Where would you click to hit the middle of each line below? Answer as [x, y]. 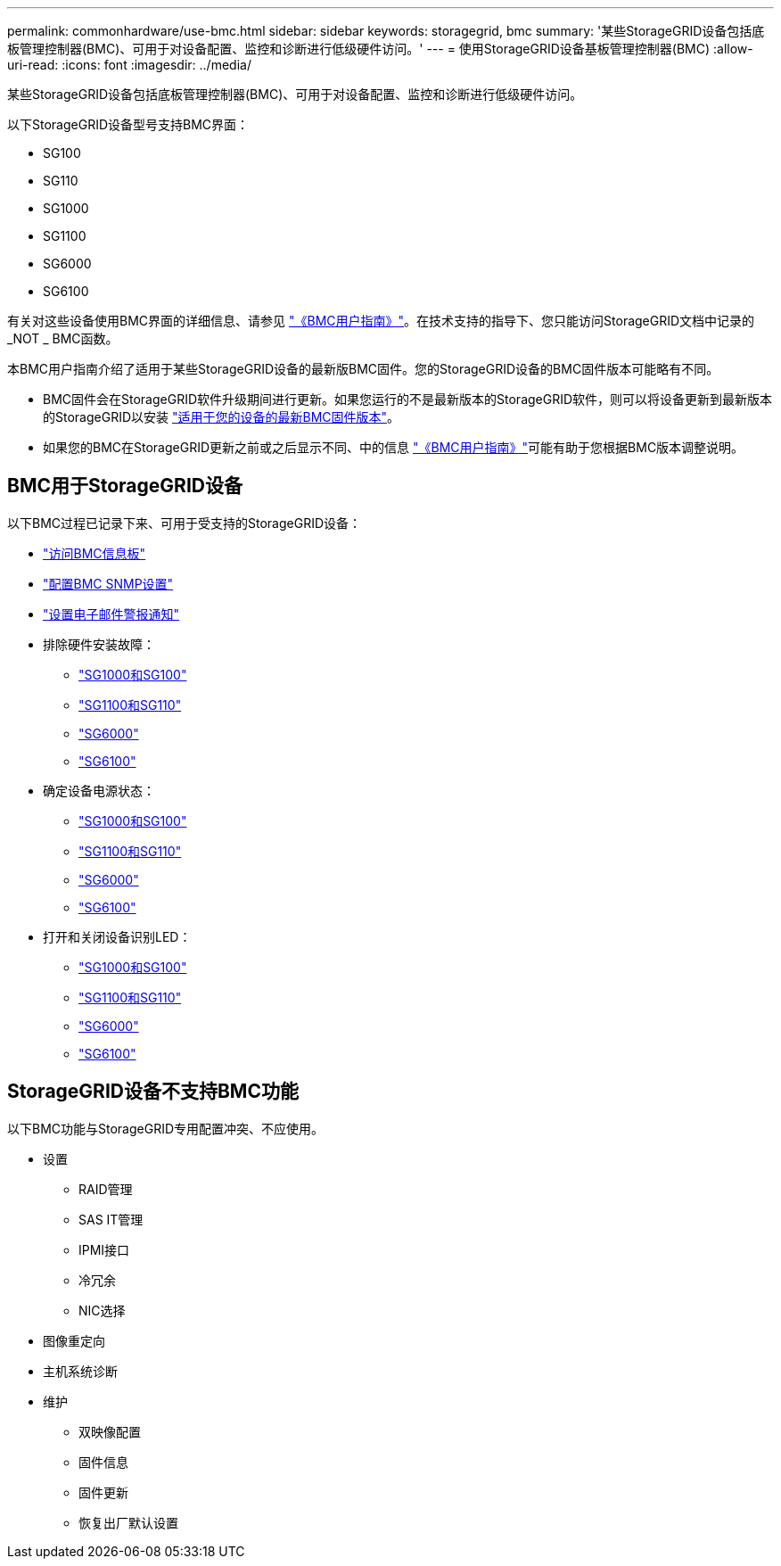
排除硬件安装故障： [99, 644]
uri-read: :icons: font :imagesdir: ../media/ [129, 65]
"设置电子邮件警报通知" [111, 614]
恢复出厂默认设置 [128, 1522]
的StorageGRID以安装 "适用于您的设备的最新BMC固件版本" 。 [222, 417]
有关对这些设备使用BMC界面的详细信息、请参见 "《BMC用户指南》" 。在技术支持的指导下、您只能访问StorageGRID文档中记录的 [381, 321]
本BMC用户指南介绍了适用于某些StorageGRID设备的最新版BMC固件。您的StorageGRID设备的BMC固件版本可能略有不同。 [363, 369]
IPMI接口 [104, 1249]
